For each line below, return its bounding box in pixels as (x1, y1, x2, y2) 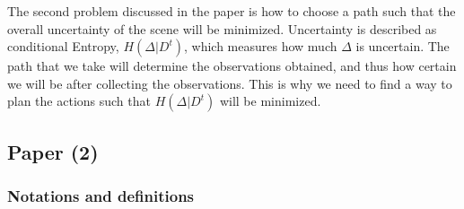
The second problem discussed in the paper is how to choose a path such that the (7, 2, 456, 20)
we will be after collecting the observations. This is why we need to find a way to (7, 74, 452, 92)
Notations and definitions (7, 185, 195, 207)
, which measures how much (184, 37, 337, 56)
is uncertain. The (355, 37, 450, 56)
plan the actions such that (7, 91, 151, 110)
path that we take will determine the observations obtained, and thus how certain (7, 57, 457, 75)
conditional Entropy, (7, 37, 119, 56)
